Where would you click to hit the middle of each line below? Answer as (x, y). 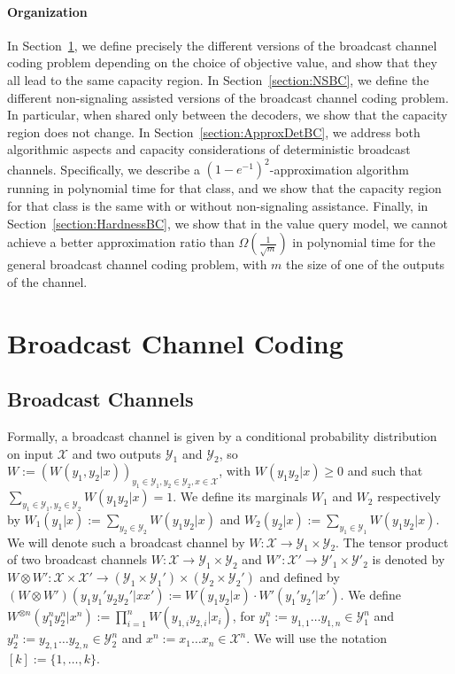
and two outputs (117, 453)
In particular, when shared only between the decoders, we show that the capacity (227, 115)
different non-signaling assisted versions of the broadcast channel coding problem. (228, 97)
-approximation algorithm (339, 169)
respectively (409, 496)
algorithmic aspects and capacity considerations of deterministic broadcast (209, 149)
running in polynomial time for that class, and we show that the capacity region (224, 188)
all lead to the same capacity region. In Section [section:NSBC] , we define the (218, 79)
